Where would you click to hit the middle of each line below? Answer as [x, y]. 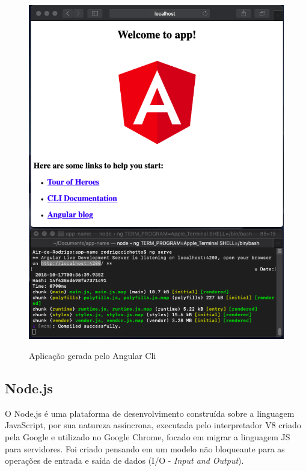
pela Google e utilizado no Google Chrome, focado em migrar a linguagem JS [148, 437]
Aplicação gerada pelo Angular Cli [93, 356]
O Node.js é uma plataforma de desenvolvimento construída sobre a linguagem [150, 413]
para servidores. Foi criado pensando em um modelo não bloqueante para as [145, 448]
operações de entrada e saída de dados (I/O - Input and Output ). [124, 460]
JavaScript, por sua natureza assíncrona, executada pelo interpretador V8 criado [153, 425]
